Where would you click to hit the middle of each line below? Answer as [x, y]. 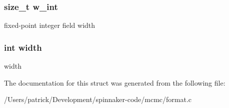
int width [23, 47]
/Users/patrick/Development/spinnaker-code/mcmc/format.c [98, 99]
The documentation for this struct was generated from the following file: [115, 82]
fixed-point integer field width [50, 25]
